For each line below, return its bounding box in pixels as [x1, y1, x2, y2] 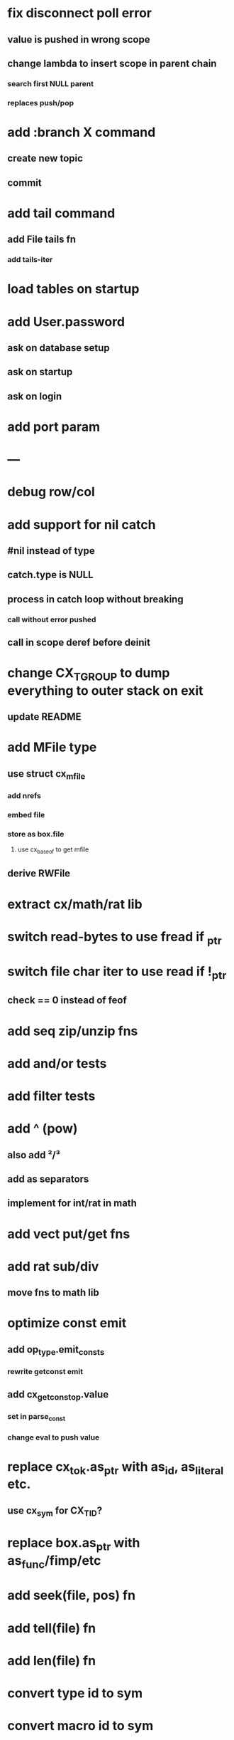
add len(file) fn [7, 1652, 96, 1669]
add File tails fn [7, 234, 77, 246]
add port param [7, 419, 101, 435]
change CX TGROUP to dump [7, 665, 170, 683]
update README [7, 711, 82, 723]
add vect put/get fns [7, 1226, 130, 1242]
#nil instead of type [7, 545, 95, 557]
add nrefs [7, 790, 41, 800]
